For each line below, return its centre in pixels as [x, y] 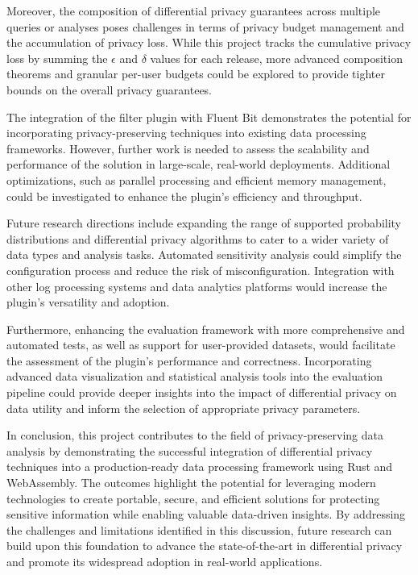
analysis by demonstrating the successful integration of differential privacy [190, 450]
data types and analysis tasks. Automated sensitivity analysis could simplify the [204, 254]
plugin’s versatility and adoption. [88, 302]
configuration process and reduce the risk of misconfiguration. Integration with [201, 270]
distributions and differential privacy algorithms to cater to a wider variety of [198, 238]
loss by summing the [57, 58]
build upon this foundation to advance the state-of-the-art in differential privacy [205, 546]
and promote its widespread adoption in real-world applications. [165, 561]
